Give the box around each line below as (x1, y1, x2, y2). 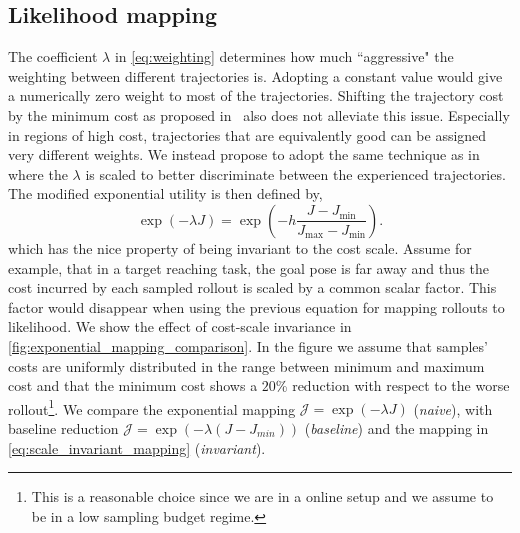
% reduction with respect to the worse (275, 375, 510, 396)
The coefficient (8, 46, 98, 67)
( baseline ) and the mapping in (304, 417, 489, 438)
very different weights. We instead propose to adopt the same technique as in (8, 144, 480, 165)
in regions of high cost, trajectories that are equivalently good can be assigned (8, 124, 487, 145)
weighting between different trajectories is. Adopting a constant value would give (8, 65, 503, 86)
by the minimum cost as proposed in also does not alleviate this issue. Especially (8, 104, 510, 125)
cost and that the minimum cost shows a (8, 375, 258, 396)
